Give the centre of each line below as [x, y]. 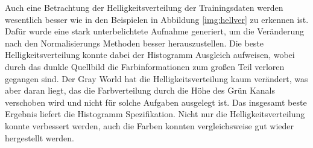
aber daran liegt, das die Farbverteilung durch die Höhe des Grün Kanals [140, 90]
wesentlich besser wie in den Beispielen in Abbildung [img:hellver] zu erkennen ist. [157, 19]
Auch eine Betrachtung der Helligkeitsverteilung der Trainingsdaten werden [144, 7]
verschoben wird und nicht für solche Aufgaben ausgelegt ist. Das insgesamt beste [156, 102]
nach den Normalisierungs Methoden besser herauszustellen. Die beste [134, 43]
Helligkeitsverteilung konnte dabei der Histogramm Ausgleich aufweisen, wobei [150, 55]
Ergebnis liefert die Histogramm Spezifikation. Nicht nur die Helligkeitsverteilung [155, 114]
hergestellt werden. [40, 137]
